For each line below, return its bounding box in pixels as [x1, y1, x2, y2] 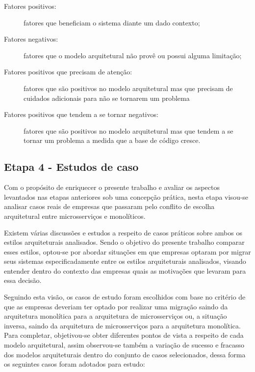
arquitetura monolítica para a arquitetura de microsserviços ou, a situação [4, 311, 227, 321]
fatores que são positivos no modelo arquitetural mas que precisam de [24, 83, 233, 93]
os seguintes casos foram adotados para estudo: [4, 359, 145, 369]
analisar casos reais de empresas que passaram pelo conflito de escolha [4, 201, 215, 211]
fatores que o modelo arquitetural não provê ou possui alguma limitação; [24, 50, 242, 60]
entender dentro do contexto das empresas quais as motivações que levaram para [4, 265, 246, 276]
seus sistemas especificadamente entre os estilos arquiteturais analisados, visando [4, 256, 246, 266]
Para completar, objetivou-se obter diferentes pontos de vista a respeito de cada [4, 330, 244, 340]
